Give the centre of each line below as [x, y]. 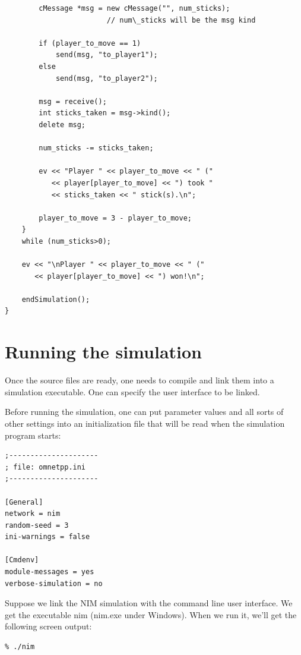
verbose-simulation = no [54, 583]
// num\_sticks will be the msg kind [181, 20]
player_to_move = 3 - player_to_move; [115, 218]
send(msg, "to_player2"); [107, 78]
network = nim [33, 514]
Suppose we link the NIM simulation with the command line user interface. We [149, 603]
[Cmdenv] [22, 560]
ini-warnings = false [47, 537]
